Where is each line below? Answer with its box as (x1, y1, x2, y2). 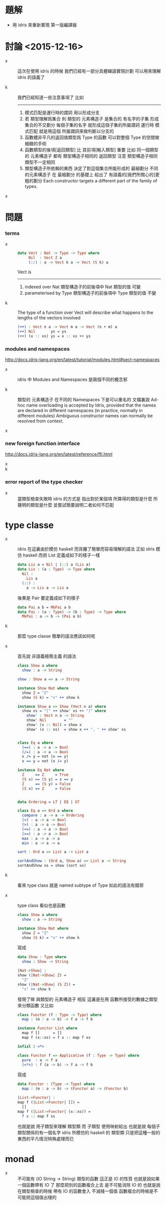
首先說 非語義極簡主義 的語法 (17, 653, 77, 660)
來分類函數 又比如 (17, 1002, 53, 1008)
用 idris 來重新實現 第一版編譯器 (12, 22, 77, 28)
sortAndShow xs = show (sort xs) (17, 863, 86, 868)
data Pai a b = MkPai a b (17, 604, 71, 610)
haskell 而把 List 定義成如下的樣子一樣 (23, 552, 100, 558)
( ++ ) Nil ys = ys (17, 329, 67, 334)
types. (24, 183, 38, 189)
